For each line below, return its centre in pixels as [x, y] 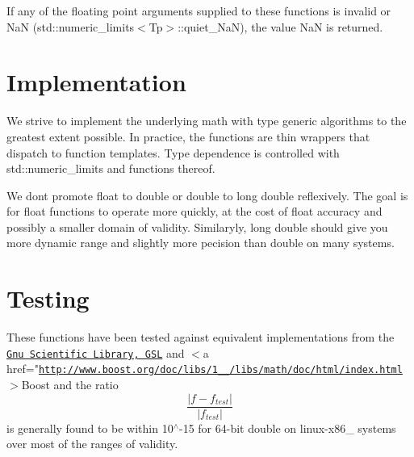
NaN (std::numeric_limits [71, 26]
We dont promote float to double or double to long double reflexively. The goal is [207, 195]
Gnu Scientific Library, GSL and [96, 352]
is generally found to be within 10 [90, 428]
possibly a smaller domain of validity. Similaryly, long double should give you [197, 226]
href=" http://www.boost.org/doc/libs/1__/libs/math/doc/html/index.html [205, 369]
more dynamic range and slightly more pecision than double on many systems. [201, 243]
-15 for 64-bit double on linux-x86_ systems [287, 428]
